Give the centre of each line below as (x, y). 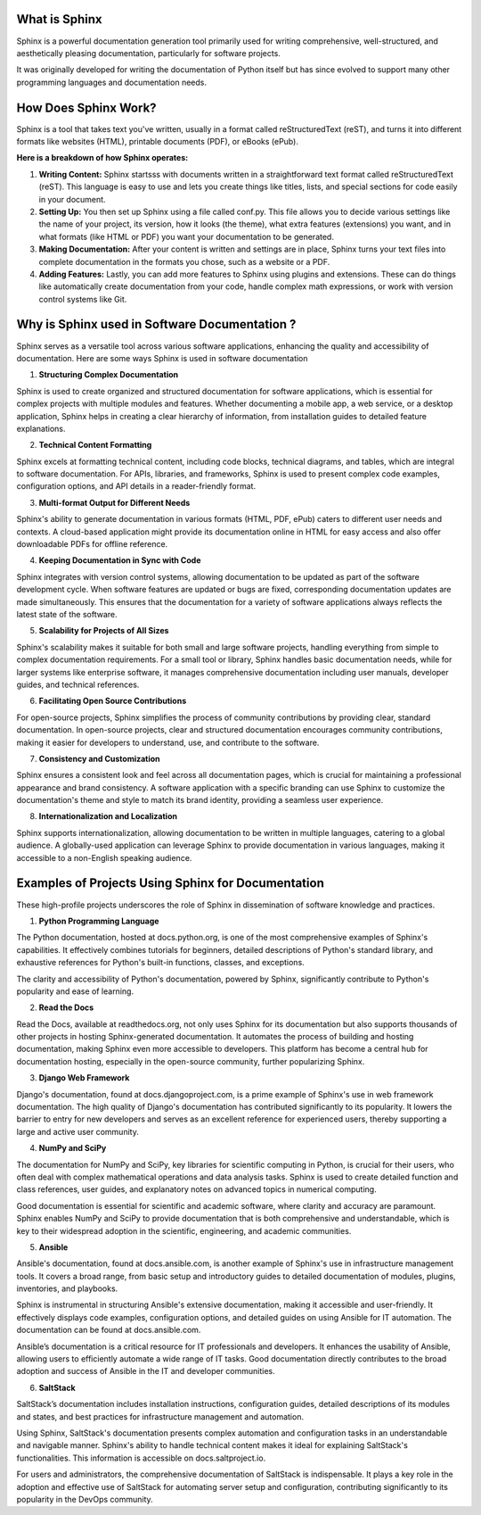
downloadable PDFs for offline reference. (92, 544)
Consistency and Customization (99, 758)
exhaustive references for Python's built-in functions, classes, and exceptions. (160, 963)
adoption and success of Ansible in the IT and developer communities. (146, 1371)
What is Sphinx (59, 19)
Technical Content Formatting (95, 445)
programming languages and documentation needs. (112, 82)
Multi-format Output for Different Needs (114, 502)
